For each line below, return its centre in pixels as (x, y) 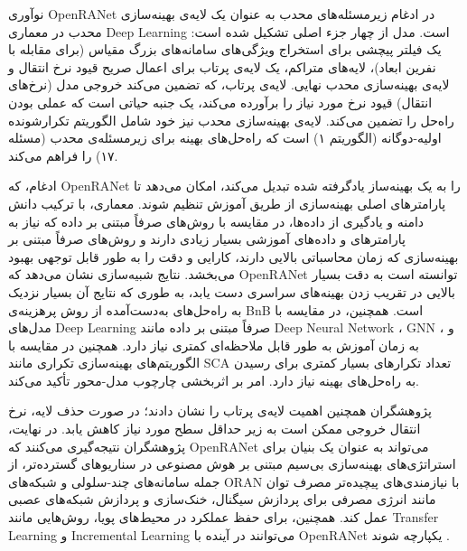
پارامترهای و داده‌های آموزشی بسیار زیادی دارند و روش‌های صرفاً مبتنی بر (207, 239)
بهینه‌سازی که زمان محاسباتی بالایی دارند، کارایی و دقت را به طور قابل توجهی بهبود (233, 256)
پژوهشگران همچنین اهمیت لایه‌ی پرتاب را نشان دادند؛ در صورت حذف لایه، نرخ (220, 411)
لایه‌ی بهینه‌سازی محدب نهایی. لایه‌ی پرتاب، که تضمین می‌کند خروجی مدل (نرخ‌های (229, 84)
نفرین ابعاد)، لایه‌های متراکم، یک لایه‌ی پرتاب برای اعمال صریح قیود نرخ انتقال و (222, 66)
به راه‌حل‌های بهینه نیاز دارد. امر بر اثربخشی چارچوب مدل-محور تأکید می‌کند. (214, 380)
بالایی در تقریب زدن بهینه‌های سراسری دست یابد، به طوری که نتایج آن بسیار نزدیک (232, 291)
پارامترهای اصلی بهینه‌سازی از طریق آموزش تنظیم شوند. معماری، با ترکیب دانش (227, 203)
